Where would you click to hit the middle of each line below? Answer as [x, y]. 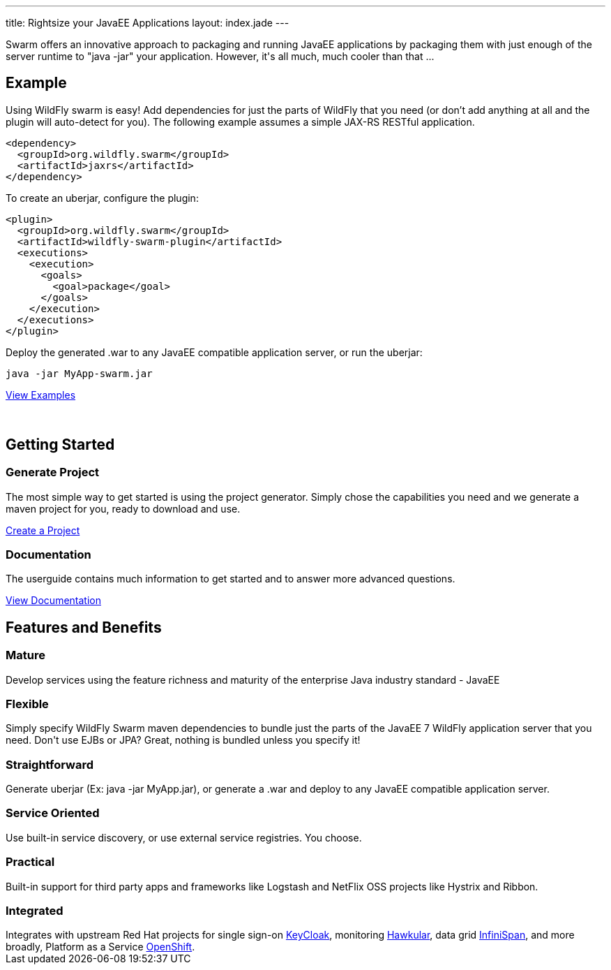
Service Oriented [53, 813]
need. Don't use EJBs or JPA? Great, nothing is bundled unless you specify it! [183, 740]
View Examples [41, 395]
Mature [25, 655]
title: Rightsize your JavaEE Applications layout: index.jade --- [148, 23]
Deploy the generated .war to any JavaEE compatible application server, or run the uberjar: [214, 352]
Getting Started [60, 444]
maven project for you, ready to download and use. [123, 508]
